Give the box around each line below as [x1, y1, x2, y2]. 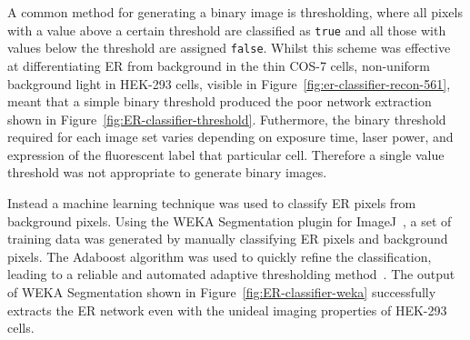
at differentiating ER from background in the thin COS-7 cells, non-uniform [7, 55, 431, 75]
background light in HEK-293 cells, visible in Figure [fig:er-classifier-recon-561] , [7, 74, 451, 93]
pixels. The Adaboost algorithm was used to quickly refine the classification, [7, 246, 432, 265]
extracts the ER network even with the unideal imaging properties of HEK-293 [7, 300, 447, 319]
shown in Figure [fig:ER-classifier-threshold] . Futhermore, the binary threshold [7, 109, 446, 128]
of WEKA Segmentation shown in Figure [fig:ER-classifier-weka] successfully [7, 283, 436, 302]
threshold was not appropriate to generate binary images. [7, 163, 327, 182]
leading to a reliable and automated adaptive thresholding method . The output [7, 265, 455, 284]
